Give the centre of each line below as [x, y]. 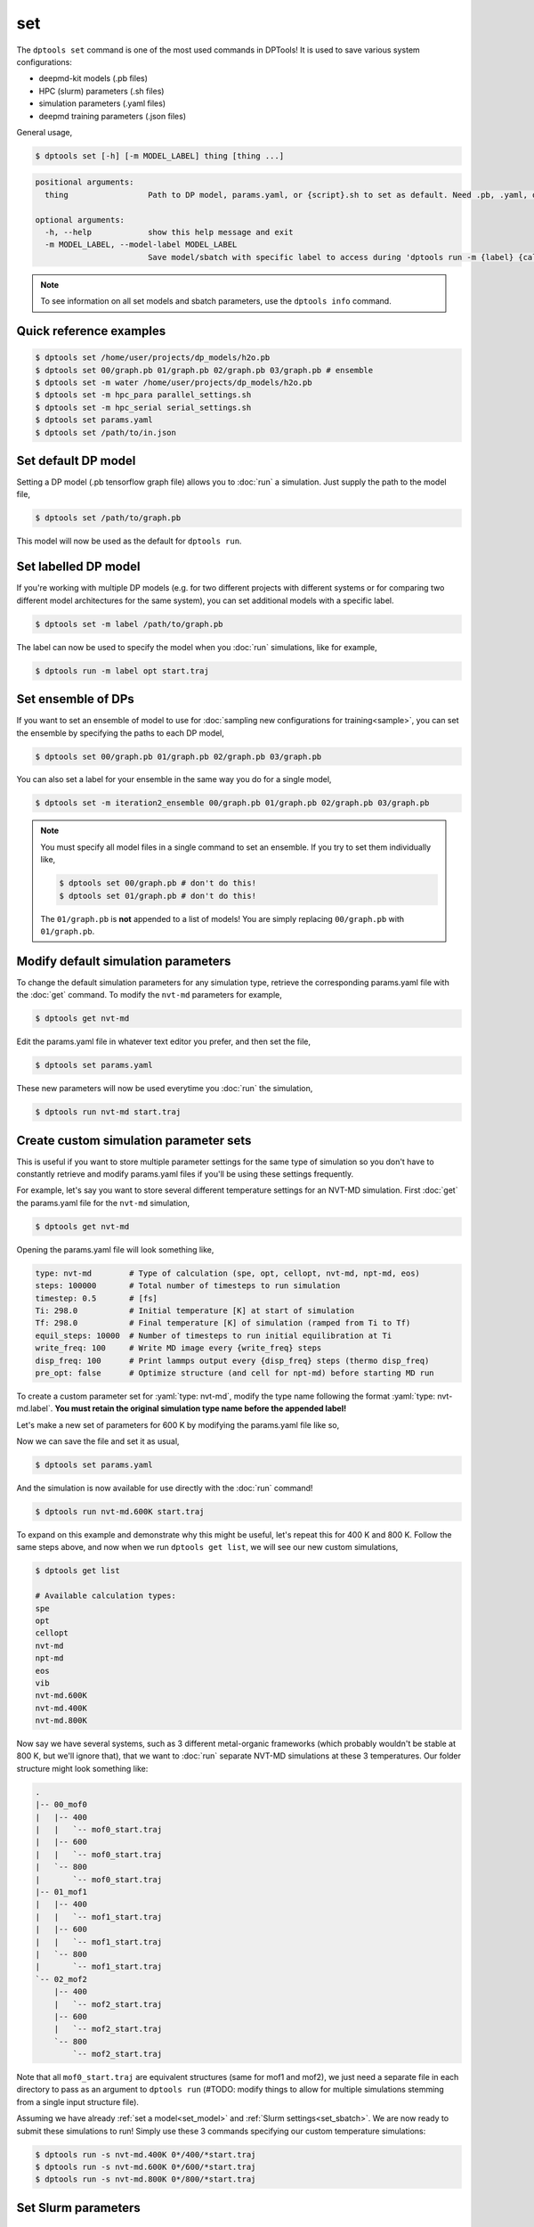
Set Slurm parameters [79, 2208]
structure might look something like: [82, 1768]
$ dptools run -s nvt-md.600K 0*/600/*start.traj [146, 2166]
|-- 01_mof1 [61, 1892]
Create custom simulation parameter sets [134, 1140]
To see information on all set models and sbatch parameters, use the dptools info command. [216, 301]
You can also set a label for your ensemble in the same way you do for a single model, [174, 779]
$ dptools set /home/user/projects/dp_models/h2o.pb [153, 358]
